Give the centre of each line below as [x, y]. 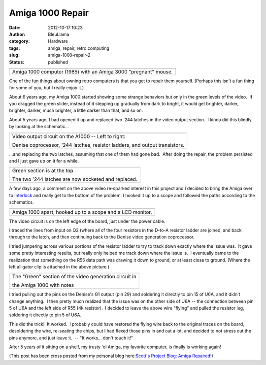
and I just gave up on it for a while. [44, 161]
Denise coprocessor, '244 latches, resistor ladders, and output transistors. [98, 145]
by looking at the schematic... [39, 127]
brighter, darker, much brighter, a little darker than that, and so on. [76, 110]
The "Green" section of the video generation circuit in [74, 277]
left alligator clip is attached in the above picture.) [59, 266]
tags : [15, 48]
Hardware [58, 41]
